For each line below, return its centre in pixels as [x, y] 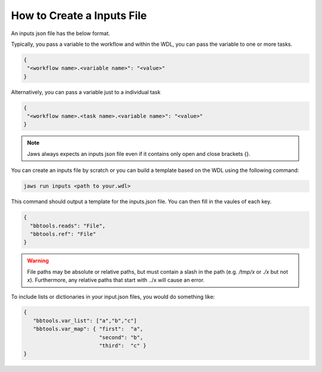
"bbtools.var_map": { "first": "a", [88, 329]
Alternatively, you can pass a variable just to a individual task [86, 92]
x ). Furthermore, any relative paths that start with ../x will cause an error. [116, 280]
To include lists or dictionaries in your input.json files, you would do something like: [113, 296]
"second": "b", [121, 337]
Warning [38, 261]
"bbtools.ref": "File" [63, 234]
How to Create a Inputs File [79, 15]
